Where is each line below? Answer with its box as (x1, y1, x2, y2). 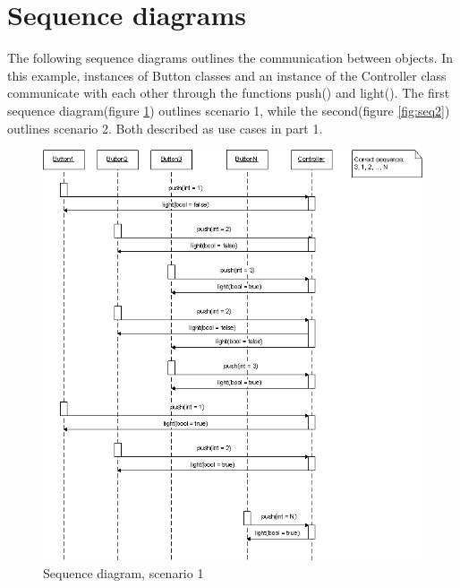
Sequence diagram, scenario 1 (43, 564, 204, 583)
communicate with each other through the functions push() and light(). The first (7, 83, 450, 102)
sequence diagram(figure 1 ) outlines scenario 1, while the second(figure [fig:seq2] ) (7, 100, 450, 119)
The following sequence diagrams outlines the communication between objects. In (7, 48, 454, 67)
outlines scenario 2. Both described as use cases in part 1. (7, 118, 323, 137)
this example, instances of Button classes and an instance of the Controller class (7, 65, 447, 84)
